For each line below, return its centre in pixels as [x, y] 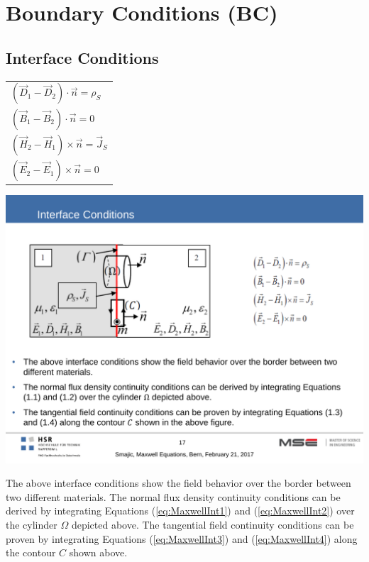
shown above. [98, 552]
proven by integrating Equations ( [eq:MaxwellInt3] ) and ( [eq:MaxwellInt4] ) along [182, 538]
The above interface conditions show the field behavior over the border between [178, 483]
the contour [31, 552]
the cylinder [32, 524]
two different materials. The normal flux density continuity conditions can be [173, 496]
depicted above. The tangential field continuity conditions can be [213, 524]
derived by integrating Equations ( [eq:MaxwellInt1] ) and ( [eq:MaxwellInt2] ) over [180, 511]
